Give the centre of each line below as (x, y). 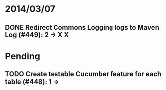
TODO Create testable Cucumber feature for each (83, 74)
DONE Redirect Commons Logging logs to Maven (82, 27)
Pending (23, 56)
